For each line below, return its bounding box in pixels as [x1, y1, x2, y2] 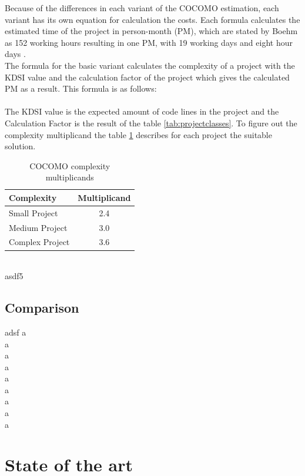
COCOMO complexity [29, 159, 110, 172]
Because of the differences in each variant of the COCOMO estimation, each [5, 2, 279, 14]
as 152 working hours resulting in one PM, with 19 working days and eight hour [5, 36, 293, 48]
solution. [5, 140, 36, 152]
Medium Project [9, 221, 68, 233]
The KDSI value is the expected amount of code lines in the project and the [5, 105, 279, 118]
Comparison [5, 299, 79, 317]
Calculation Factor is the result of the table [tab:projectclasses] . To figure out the [5, 116, 297, 129]
